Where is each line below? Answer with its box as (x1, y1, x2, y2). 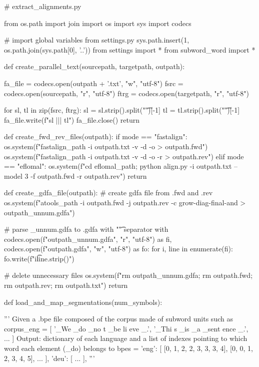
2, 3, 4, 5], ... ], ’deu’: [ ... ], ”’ (4, 352, 95, 363)
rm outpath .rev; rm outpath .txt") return (4, 280, 128, 290)
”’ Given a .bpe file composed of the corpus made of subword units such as (4, 313, 233, 324)
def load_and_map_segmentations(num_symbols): (4, 296, 162, 307)
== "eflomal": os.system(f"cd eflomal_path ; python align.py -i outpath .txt (4, 161, 232, 171)
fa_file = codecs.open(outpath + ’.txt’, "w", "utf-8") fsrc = (4, 78, 183, 88)
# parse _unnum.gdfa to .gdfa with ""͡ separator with (4, 224, 168, 234)
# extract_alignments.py (4, 1, 81, 11)
